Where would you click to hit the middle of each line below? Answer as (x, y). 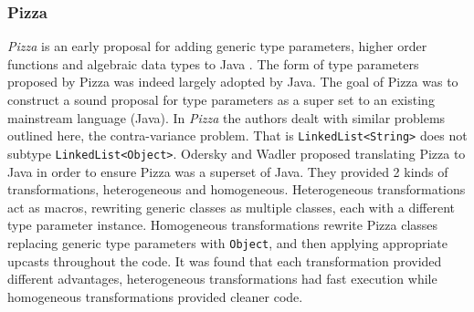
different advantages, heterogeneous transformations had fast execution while (222, 279)
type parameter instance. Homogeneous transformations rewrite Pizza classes (223, 225)
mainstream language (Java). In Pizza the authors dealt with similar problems (226, 117)
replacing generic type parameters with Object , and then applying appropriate (227, 242)
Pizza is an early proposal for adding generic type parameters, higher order (217, 46)
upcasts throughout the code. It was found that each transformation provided (225, 260)
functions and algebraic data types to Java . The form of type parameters (213, 63)
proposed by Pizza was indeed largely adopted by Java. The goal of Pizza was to (233, 82)
